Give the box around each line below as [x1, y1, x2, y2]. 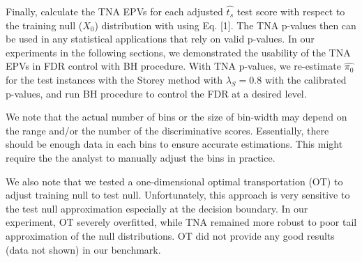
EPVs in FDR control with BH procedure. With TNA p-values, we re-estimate [6, 59, 342, 73]
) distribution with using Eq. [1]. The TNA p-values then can [94, 17, 356, 32]
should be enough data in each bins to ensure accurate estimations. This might [6, 137, 343, 151]
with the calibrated [264, 72, 347, 86]
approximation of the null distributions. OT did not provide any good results [6, 228, 335, 242]
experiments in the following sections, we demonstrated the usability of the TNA [6, 45, 351, 59]
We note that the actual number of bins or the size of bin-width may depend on [6, 109, 347, 124]
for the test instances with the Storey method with [6, 72, 223, 86]
